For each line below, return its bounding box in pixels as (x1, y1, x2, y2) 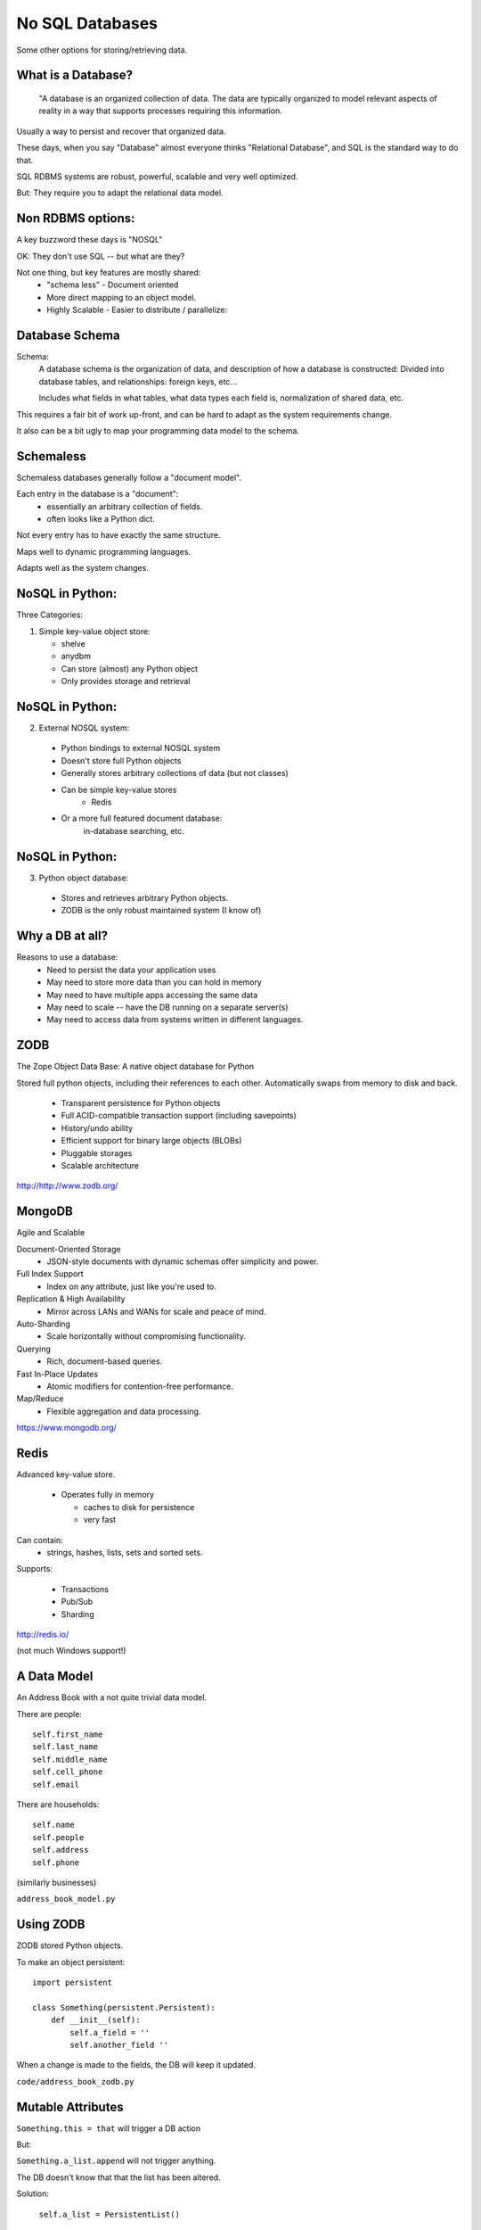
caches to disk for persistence (83, 1501, 195, 1512)
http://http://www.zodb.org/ (16, 1180, 118, 1191)
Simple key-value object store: (38, 625, 151, 637)
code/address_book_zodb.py (16, 2077, 135, 2086)
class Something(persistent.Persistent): (32, 2003, 216, 2012)
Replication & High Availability (16, 1293, 126, 1304)
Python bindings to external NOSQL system (61, 743, 221, 754)
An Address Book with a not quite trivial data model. (16, 1692, 208, 1703)
